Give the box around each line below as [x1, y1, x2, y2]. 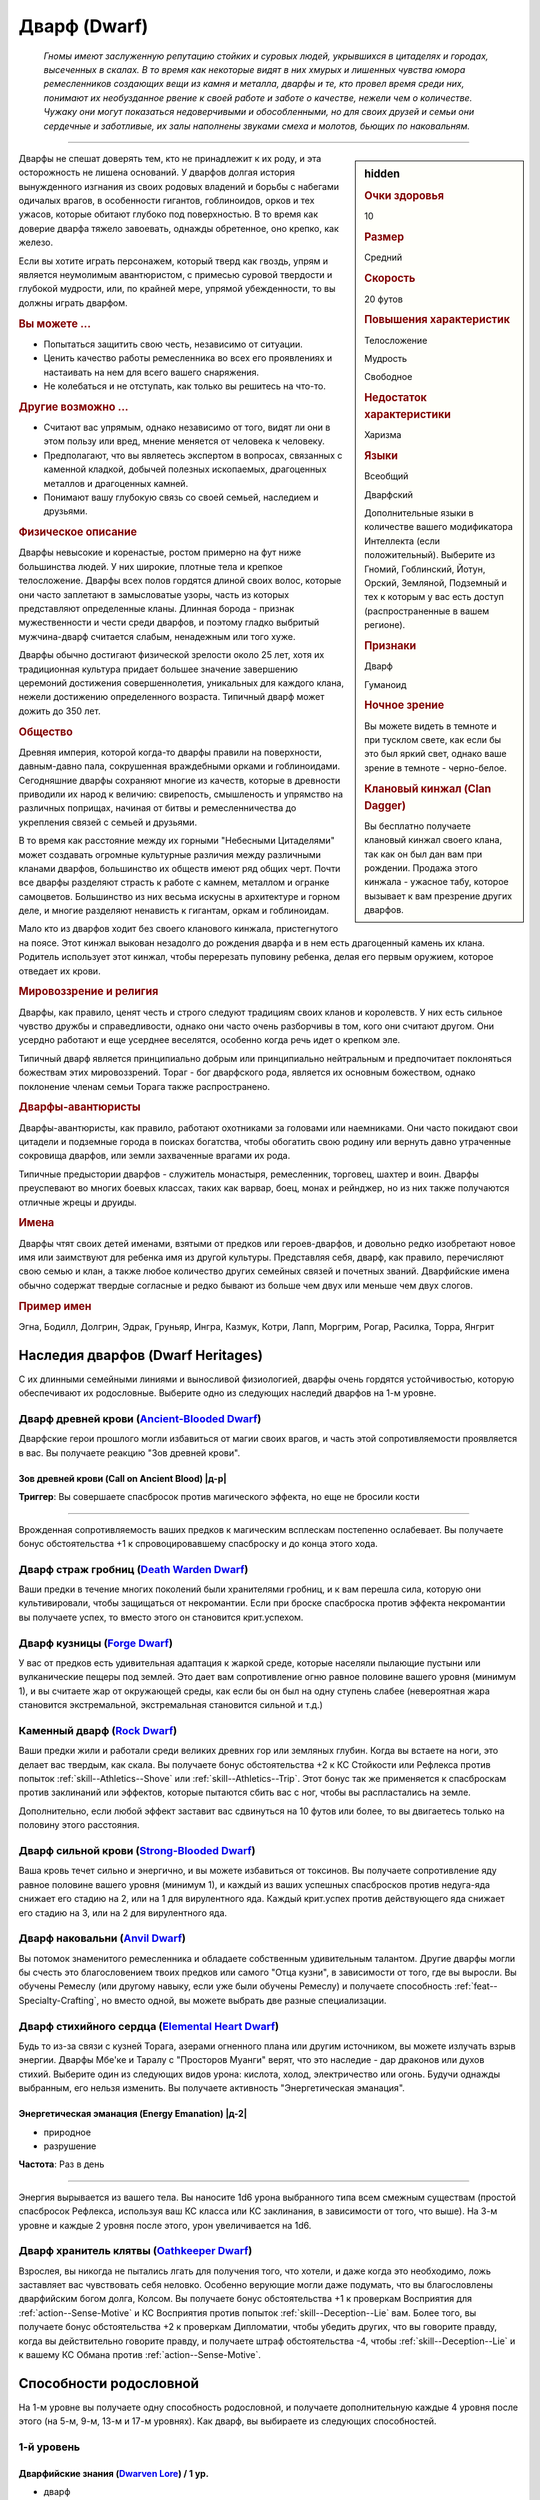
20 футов [364, 293, 404, 305]
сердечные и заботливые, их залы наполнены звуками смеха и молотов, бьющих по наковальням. [43, 120, 470, 132]
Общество [18, 725, 74, 739]
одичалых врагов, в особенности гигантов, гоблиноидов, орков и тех [18, 195, 315, 207]
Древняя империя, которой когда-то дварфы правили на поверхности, [18, 746, 322, 758]
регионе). [364, 619, 406, 631]
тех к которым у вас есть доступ [364, 591, 504, 603]
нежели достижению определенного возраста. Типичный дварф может [18, 691, 325, 703]
